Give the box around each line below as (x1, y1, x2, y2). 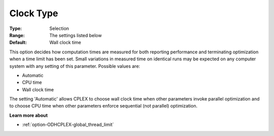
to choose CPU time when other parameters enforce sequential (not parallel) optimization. (9, 103, 198, 109)
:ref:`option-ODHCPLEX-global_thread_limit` (22, 122, 114, 128)
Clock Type (9, 8, 58, 19)
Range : (9, 32, 25, 38)
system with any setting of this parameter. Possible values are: (9, 63, 141, 69)
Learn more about (9, 112, 48, 118)
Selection (49, 25, 70, 31)
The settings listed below (49, 32, 102, 38)
